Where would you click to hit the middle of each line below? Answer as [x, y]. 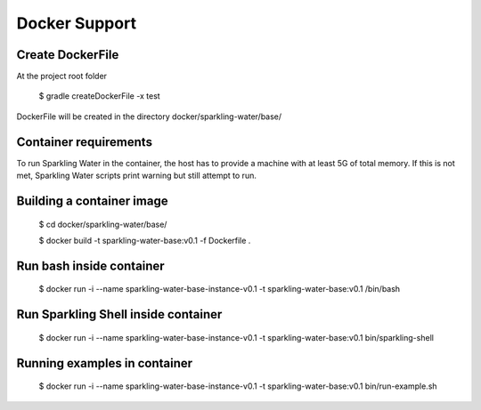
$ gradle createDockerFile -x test [99, 96]
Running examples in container [105, 363]
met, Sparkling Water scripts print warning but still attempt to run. [137, 176]
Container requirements [85, 142]
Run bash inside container [90, 265]
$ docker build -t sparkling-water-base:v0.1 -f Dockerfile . [145, 240]
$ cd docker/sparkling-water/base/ [103, 224]
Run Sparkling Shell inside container [119, 314]
